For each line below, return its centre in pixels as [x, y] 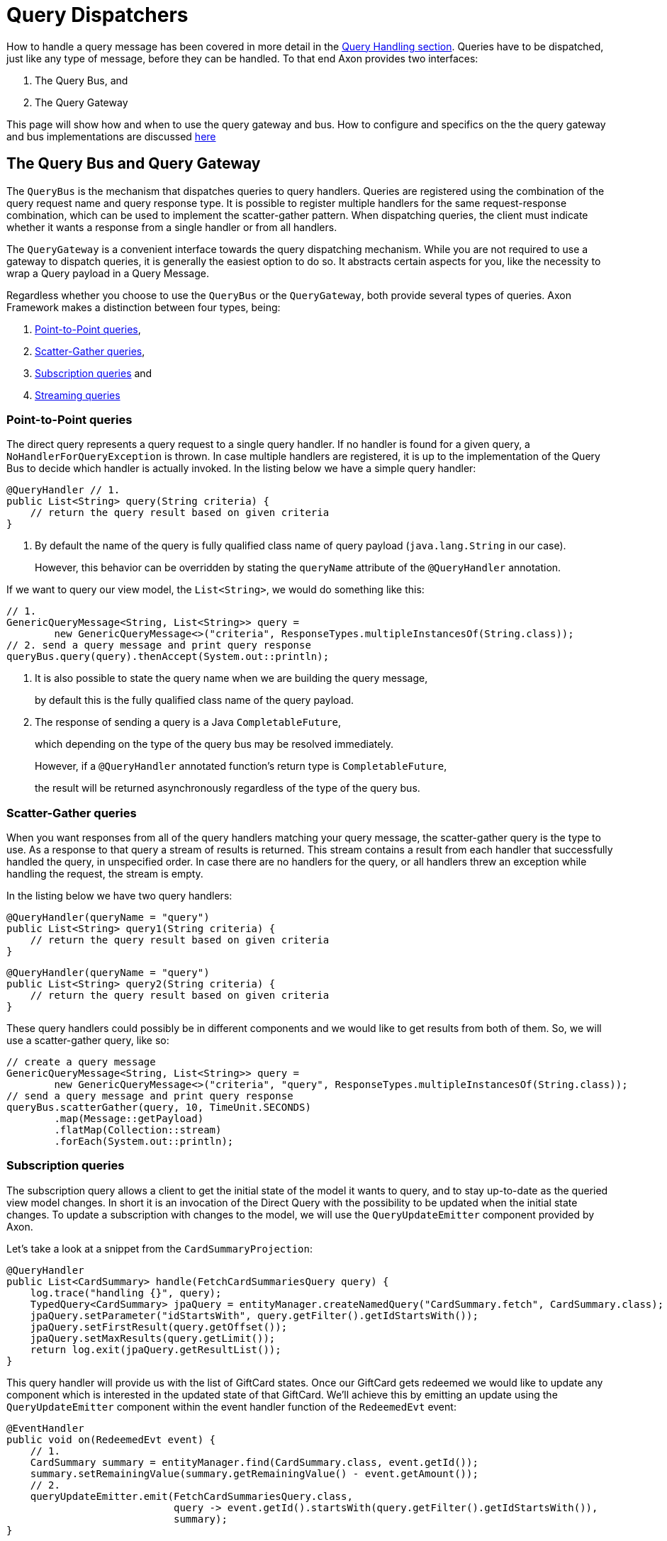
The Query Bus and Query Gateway [134, 164]
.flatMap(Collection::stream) [138, 1130]
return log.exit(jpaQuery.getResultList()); [156, 1349]
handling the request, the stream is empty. [105, 874]
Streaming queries [78, 395]
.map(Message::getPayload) [129, 1119]
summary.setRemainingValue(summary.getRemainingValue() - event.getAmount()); [254, 1473]
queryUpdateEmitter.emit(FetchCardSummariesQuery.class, [191, 1496]
